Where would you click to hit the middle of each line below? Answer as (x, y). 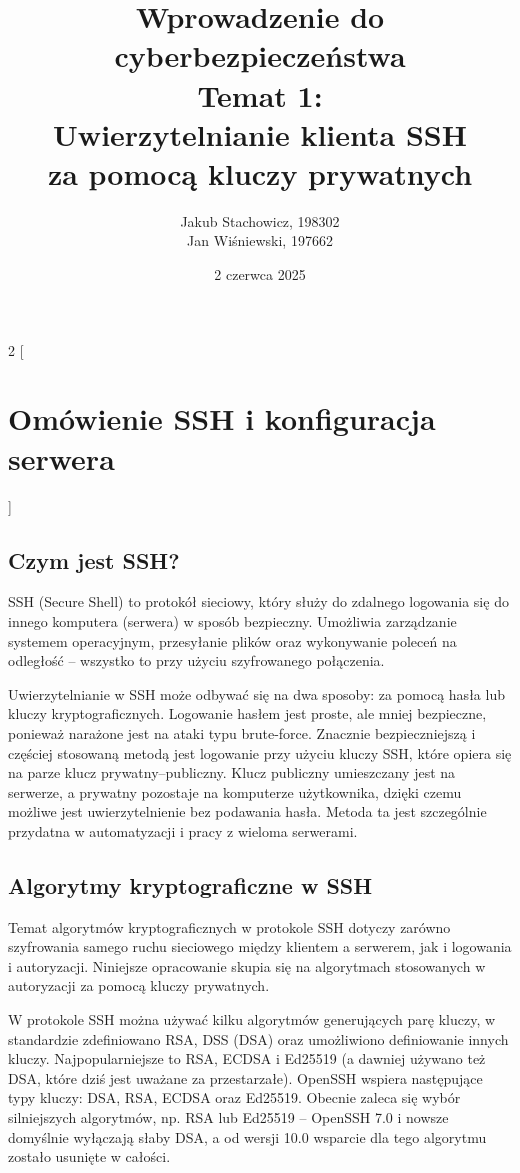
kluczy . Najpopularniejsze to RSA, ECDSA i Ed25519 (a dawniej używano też (247, 1058)
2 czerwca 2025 (260, 274)
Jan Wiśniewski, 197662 (260, 240)
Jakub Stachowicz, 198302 (260, 220)
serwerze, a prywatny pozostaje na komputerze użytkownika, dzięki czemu (235, 791)
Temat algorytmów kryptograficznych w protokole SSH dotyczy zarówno (229, 926)
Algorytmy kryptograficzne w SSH (190, 884)
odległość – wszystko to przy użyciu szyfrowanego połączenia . (196, 660)
